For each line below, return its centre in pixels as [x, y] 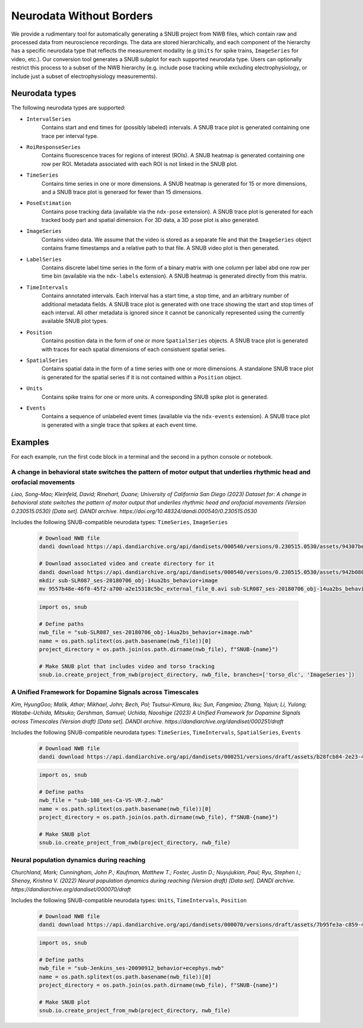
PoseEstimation [49, 203]
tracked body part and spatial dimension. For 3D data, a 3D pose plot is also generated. [150, 220]
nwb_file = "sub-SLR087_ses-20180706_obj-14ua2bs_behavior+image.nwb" [146, 633]
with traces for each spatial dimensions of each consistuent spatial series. [134, 349]
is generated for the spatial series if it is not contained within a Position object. [142, 377]
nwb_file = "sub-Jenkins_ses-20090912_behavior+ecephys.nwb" [132, 968]
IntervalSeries [49, 119]
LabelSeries [44, 259]
